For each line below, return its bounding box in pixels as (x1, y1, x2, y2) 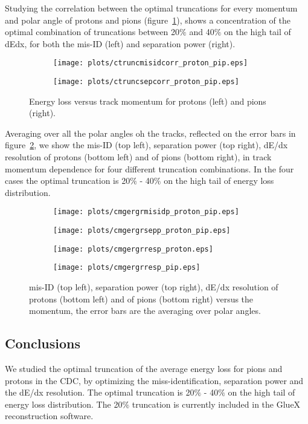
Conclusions (5, 334, 81, 353)
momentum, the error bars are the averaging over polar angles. (29, 304, 261, 317)
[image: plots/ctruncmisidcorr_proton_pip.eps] (53, 59, 248, 68)
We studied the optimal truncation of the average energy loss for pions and (5, 362, 283, 375)
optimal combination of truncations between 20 (5, 25, 180, 38)
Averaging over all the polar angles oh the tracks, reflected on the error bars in (5, 126, 296, 139)
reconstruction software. (5, 409, 94, 422)
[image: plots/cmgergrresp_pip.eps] (53, 263, 201, 272)
